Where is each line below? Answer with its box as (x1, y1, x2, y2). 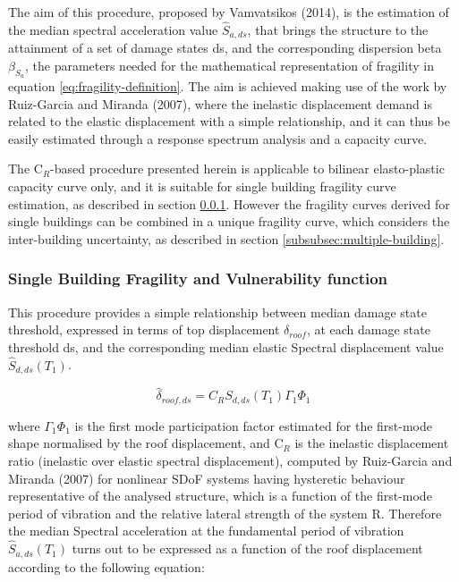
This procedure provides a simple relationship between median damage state (8, 302, 427, 321)
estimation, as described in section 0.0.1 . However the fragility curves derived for (8, 194, 450, 213)
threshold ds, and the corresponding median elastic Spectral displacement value (8, 337, 444, 356)
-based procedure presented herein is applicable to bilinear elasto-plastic (50, 159, 445, 178)
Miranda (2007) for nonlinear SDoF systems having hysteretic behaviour (8, 468, 405, 487)
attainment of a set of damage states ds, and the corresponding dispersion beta (8, 38, 442, 57)
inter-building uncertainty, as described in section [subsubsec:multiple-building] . (8, 229, 445, 248)
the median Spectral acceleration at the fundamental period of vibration (8, 521, 404, 540)
